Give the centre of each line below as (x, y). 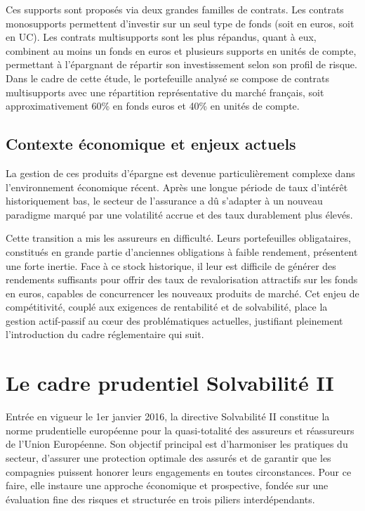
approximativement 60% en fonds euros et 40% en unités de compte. (153, 106)
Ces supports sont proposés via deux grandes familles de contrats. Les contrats (175, 9)
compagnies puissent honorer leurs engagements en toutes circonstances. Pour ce (179, 471)
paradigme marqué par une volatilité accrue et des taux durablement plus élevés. (179, 214)
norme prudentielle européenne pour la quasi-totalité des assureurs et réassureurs (180, 430)
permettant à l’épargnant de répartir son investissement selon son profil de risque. (181, 64)
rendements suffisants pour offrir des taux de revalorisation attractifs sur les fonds (182, 279)
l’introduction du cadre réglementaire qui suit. (105, 334)
